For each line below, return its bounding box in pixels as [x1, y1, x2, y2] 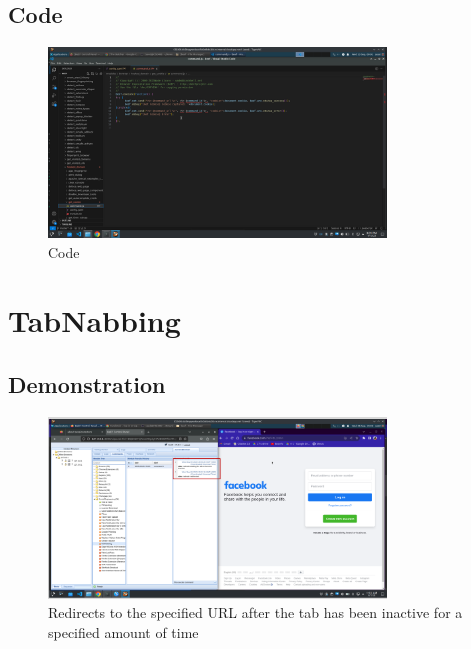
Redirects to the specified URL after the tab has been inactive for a [48, 602, 463, 623]
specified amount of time [48, 622, 199, 643]
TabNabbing [8, 300, 181, 341]
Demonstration [8, 368, 166, 399]
